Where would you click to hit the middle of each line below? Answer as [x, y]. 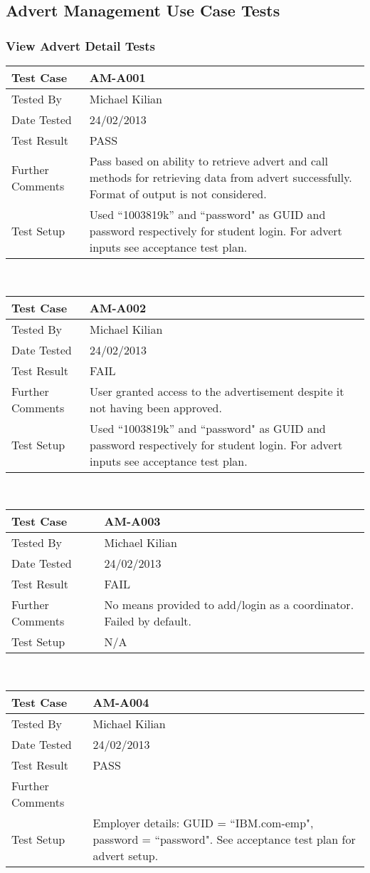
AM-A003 [132, 521]
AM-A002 [118, 307]
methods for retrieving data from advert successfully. [221, 177]
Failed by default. [148, 621]
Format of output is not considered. [178, 194]
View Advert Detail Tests [80, 45]
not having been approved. [156, 407]
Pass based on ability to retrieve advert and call [209, 161]
